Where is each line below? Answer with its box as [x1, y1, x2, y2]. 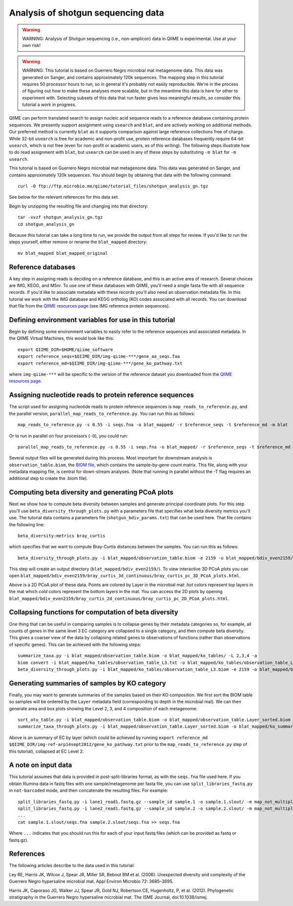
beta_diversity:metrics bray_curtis [18, 533, 105, 538]
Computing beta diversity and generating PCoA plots [9, 488, 173, 496]
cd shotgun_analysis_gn [18, 221, 75, 227]
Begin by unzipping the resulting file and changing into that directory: [9, 203, 148, 209]
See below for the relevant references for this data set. [9, 194, 119, 200]
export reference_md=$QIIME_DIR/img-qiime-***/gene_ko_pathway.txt [18, 360, 183, 366]
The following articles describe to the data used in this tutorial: [9, 863, 135, 868]
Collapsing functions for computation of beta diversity [9, 608, 178, 617]
